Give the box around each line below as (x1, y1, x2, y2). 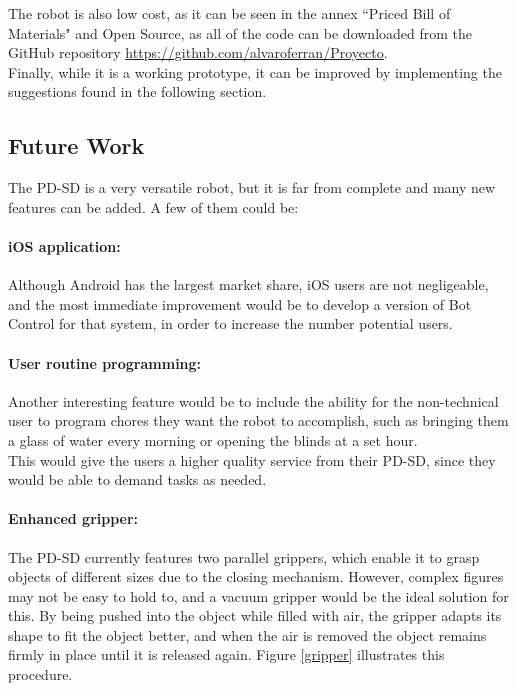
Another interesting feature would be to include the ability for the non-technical (8, 390, 499, 411)
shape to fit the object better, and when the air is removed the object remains (8, 624, 487, 645)
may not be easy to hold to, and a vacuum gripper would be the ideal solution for (8, 585, 509, 606)
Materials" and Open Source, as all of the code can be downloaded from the (8, 22, 473, 43)
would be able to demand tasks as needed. (8, 469, 267, 490)
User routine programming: (8, 352, 202, 373)
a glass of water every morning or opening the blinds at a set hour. (8, 429, 418, 450)
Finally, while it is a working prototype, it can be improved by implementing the (8, 61, 502, 82)
